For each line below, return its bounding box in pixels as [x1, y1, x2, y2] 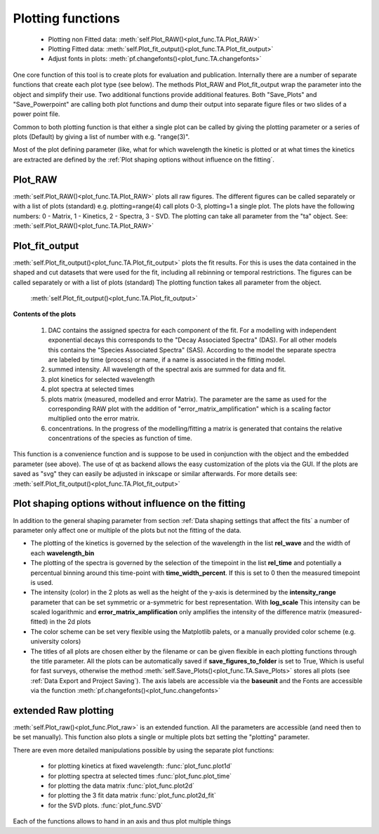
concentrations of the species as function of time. [48, 434, 192, 442]
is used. [30, 578, 54, 586]
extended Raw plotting [13, 705, 114, 716]
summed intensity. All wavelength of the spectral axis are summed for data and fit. [48, 365, 286, 373]
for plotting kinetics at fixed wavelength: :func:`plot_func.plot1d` [48, 762, 233, 770]
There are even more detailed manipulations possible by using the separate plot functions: [13, 746, 274, 754]
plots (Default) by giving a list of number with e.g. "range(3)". [13, 133, 190, 141]
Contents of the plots [13, 310, 77, 319]
